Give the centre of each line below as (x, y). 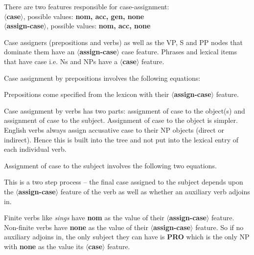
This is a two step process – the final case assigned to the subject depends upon (124, 182)
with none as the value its (44, 246)
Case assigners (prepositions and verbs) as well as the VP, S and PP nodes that (123, 42)
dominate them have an (39, 52)
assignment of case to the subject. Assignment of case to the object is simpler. (121, 120)
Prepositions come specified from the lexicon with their (87, 94)
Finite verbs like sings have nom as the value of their (84, 218)
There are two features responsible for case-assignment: (87, 6)
